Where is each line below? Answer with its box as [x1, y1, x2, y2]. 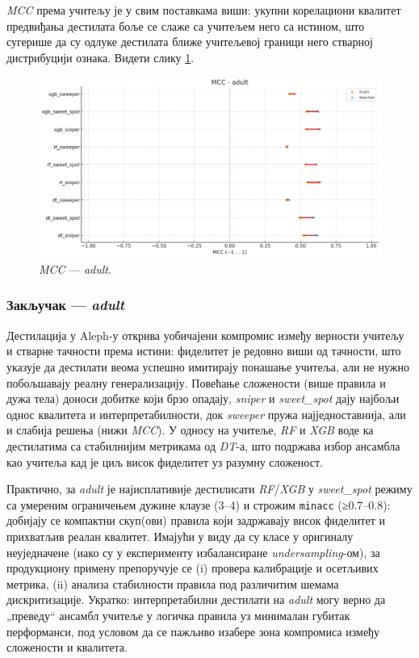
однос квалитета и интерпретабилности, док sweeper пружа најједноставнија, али [6, 405, 406, 422]
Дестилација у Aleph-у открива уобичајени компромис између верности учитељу [6, 326, 404, 343]
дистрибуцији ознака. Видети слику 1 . [6, 48, 195, 65]
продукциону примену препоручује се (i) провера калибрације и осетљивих [6, 560, 379, 576]
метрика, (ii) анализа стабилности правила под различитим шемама [6, 575, 339, 592]
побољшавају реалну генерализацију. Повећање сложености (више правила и [6, 374, 386, 391]
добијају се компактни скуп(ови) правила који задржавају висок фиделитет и [6, 512, 385, 529]
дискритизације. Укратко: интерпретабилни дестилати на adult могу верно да [6, 591, 386, 608]
